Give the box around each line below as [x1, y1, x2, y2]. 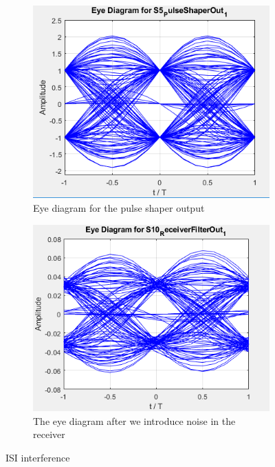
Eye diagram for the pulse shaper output [33, 200, 205, 215]
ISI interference [5, 450, 70, 465]
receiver [33, 427, 65, 441]
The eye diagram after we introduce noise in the [33, 413, 236, 428]
